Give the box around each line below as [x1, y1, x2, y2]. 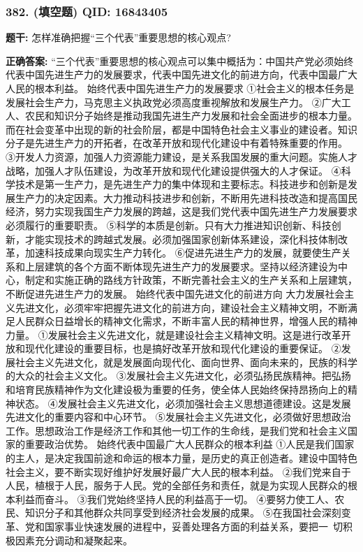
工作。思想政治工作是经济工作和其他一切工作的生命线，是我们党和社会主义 [6, 423, 348, 437]
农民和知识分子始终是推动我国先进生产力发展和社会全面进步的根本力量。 [24, 108, 357, 123]
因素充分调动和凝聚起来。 [15, 532, 133, 547]
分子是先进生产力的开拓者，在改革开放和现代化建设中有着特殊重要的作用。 [6, 136, 348, 150]
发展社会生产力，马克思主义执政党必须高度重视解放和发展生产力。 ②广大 [6, 94, 341, 109]
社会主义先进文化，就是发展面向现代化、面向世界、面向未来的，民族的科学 [15, 354, 357, 369]
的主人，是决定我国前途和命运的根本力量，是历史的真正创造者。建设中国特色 [6, 451, 357, 465]
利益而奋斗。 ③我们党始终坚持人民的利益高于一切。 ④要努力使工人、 [15, 491, 335, 506]
